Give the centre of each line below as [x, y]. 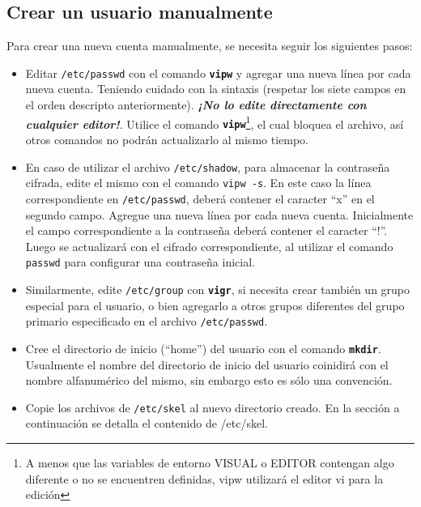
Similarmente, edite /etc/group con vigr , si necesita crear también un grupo [218, 289]
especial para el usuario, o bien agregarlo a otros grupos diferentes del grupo [215, 305]
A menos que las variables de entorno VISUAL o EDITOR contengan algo [210, 462]
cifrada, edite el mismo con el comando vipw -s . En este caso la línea [198, 183]
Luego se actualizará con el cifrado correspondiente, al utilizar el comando [209, 246]
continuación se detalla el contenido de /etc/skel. [147, 423]
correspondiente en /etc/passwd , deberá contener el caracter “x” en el [200, 198]
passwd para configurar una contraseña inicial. [140, 262]
